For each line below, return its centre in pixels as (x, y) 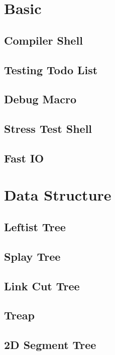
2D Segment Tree (50, 345)
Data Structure (58, 195)
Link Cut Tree (42, 286)
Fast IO (24, 158)
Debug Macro (40, 99)
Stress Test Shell (48, 129)
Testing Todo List (51, 69)
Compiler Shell (43, 40)
